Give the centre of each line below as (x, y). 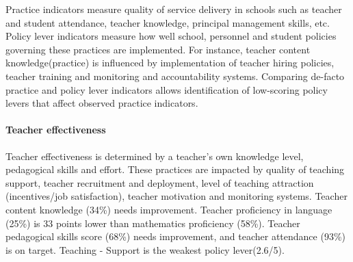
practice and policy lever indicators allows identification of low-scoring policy (167, 89)
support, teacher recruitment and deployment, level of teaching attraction (160, 182)
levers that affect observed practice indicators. (102, 103)
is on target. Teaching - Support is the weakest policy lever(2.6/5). (145, 249)
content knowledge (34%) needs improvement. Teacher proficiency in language (169, 209)
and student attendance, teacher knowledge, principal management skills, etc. (168, 22)
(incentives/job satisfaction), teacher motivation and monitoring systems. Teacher (176, 196)
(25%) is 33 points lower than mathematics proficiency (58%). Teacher (153, 223)
